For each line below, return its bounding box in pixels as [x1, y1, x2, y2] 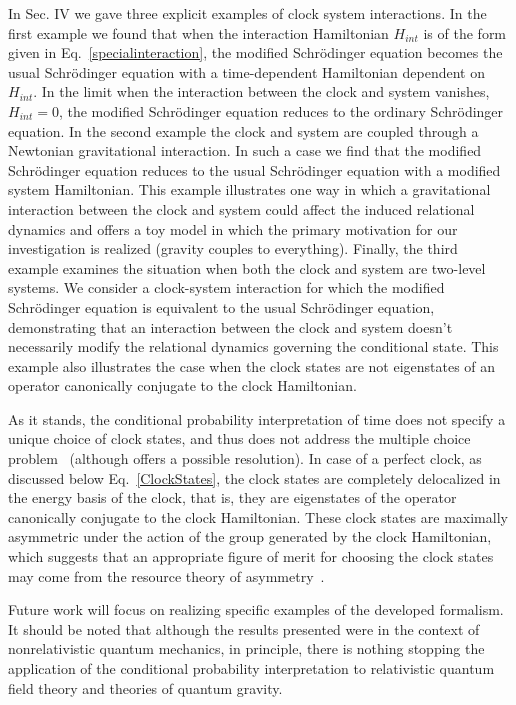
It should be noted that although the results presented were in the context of [8, 618, 480, 639]
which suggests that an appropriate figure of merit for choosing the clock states [8, 546, 494, 567]
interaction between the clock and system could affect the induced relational [8, 198, 475, 219]
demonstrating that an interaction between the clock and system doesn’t [8, 316, 453, 337]
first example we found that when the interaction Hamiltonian [8, 22, 389, 43]
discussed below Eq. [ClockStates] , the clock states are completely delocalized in [8, 467, 501, 488]
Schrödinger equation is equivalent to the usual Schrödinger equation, [8, 296, 435, 317]
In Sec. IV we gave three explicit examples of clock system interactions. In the [8, 3, 487, 23]
